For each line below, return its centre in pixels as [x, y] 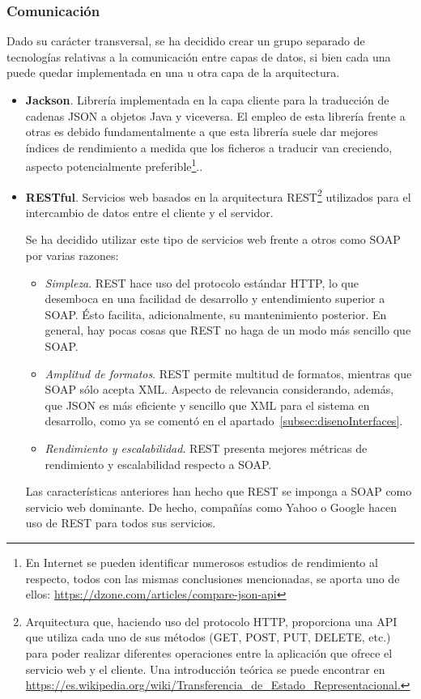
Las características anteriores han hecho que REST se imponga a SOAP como [219, 491]
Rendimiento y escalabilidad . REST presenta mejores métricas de [206, 448]
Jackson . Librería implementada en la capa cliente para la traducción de [207, 100]
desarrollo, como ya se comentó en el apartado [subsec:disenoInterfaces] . [224, 421]
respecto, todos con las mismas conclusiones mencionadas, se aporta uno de [213, 578]
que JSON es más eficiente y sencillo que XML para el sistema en [207, 405]
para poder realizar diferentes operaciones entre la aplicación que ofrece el [209, 652]
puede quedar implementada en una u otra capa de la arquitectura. [173, 72]
